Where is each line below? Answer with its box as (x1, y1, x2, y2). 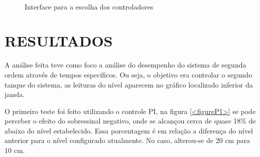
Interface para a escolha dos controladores (25, 1, 154, 11)
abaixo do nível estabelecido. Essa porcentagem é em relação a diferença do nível (5, 125, 253, 135)
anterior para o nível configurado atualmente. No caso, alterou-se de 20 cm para (5, 135, 250, 145)
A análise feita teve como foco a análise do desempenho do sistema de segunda (5, 59, 246, 70)
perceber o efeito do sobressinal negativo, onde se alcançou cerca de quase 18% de (5, 115, 256, 126)
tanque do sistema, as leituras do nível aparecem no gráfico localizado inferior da (5, 79, 253, 89)
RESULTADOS (5, 30, 113, 51)
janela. (5, 89, 25, 99)
